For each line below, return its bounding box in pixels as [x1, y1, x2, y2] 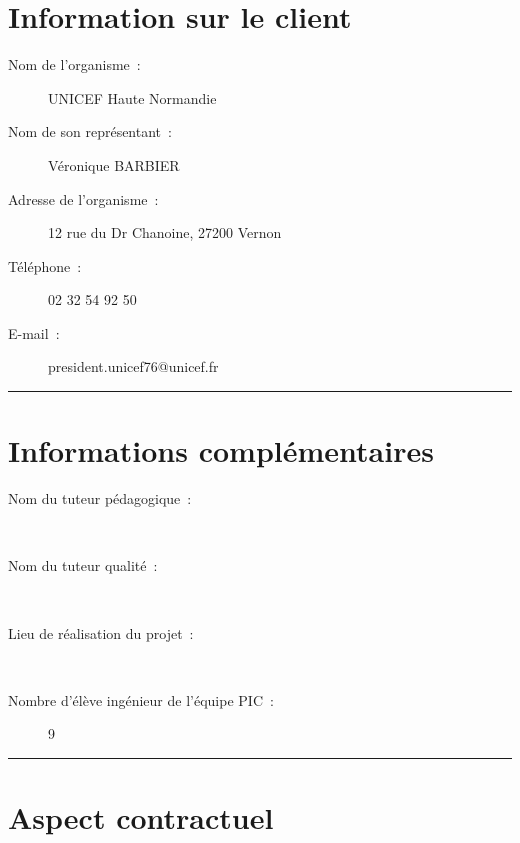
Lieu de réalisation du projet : [8, 622, 194, 643]
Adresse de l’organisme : [8, 188, 159, 209]
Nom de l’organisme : [8, 54, 141, 75]
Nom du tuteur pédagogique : [8, 488, 192, 509]
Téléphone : [8, 255, 82, 276]
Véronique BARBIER [48, 154, 180, 175]
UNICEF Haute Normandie [48, 87, 217, 108]
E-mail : [8, 322, 60, 343]
